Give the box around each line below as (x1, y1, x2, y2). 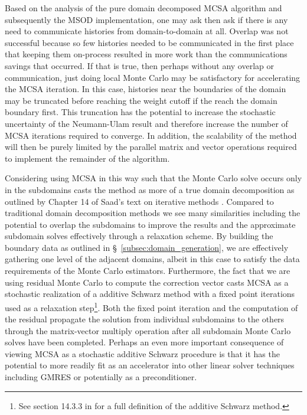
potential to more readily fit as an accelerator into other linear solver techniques (5, 359, 295, 371)
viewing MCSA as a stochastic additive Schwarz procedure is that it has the (5, 347, 280, 360)
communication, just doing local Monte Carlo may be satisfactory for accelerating (5, 71, 301, 83)
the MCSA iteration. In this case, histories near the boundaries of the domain (5, 83, 286, 95)
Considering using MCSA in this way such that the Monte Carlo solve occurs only (5, 172, 302, 184)
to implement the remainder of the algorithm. (5, 152, 170, 164)
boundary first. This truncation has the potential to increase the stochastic (5, 106, 276, 118)
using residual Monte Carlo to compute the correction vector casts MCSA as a (5, 276, 289, 288)
